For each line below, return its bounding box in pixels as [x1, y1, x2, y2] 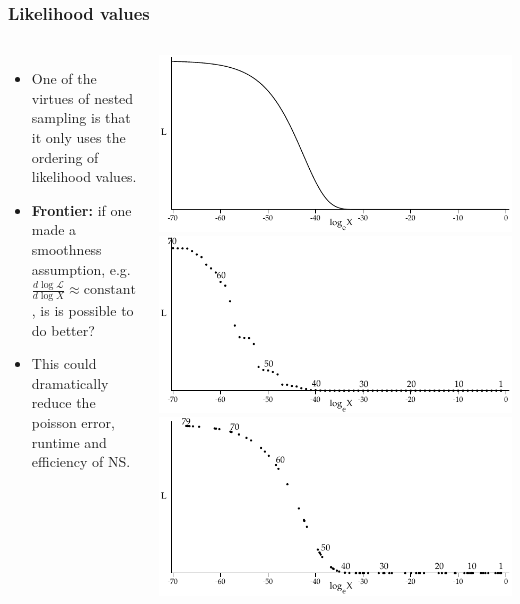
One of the [31, 68, 97, 89]
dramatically [31, 372, 109, 393]
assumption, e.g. [31, 258, 131, 279]
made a [31, 219, 77, 240]
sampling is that [31, 107, 131, 128]
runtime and [31, 431, 107, 452]
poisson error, [31, 411, 115, 432]
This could [31, 353, 97, 374]
